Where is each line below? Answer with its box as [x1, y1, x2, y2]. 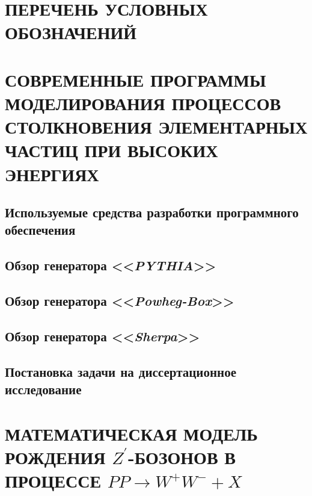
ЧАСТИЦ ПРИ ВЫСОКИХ [5, 138, 218, 163]
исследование [5, 379, 82, 398]
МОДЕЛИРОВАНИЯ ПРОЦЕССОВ [5, 90, 281, 115]
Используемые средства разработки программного [5, 203, 299, 222]
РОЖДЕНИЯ [5, 444, 106, 469]
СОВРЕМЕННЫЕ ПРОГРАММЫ [5, 67, 266, 91]
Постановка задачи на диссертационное [5, 362, 236, 380]
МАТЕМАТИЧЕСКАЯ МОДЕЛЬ [5, 421, 258, 445]
